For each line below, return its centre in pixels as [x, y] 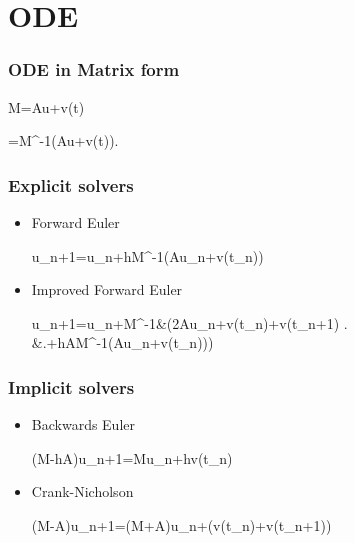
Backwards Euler [83, 424]
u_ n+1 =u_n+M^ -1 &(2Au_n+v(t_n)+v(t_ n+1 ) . [189, 322]
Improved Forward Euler [107, 289]
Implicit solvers [71, 386]
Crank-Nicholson [82, 491]
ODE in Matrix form [94, 69]
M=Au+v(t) [46, 106]
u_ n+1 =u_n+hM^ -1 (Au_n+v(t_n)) [147, 255]
